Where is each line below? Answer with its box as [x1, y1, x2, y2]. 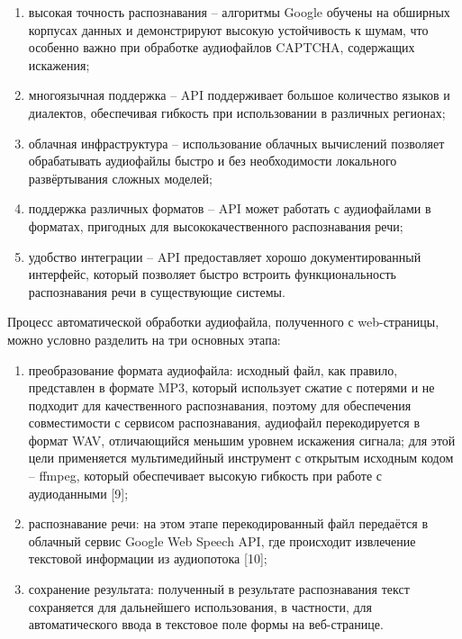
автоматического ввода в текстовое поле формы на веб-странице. [28, 615, 384, 634]
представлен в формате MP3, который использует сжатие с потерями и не [28, 378, 435, 397]
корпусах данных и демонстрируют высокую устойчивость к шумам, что [28, 20, 429, 39]
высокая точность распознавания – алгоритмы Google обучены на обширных [28, 3, 450, 21]
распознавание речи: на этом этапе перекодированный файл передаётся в [28, 514, 428, 533]
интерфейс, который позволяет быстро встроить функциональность [28, 265, 396, 283]
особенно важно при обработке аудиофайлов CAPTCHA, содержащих [28, 38, 415, 57]
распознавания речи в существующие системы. [28, 282, 285, 301]
